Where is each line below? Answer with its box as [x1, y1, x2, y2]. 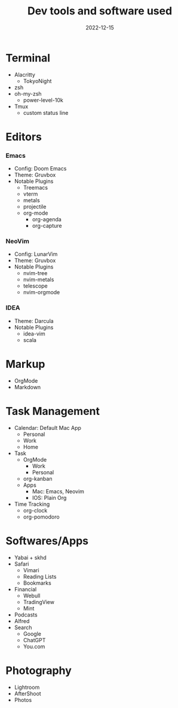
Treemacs [23, 184, 48, 191]
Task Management [5, 404, 100, 418]
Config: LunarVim [14, 251, 58, 258]
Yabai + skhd [14, 554, 47, 561]
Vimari [23, 566, 39, 573]
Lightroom [14, 683, 40, 691]
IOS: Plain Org [32, 494, 67, 501]
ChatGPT [23, 636, 46, 643]
